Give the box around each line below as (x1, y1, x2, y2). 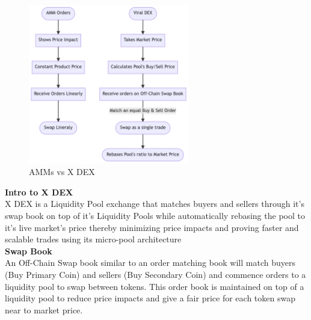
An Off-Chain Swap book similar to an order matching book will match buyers (5, 256, 295, 269)
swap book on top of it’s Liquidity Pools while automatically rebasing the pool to (5, 209, 305, 221)
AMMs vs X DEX (29, 165, 95, 178)
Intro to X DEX (5, 185, 73, 198)
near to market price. (5, 303, 83, 316)
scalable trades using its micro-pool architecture (5, 233, 182, 245)
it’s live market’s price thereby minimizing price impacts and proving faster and (5, 221, 299, 233)
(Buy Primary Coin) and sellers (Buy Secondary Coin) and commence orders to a (5, 268, 306, 280)
